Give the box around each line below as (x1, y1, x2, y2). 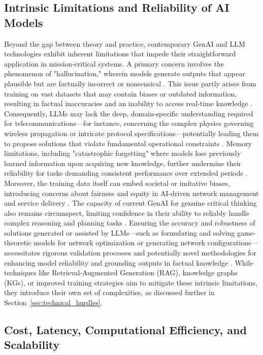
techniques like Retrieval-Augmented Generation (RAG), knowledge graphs (4, 267, 238, 278)
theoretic (4, 237, 31, 248)
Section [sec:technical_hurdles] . (4, 297, 103, 308)
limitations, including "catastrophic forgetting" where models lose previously (4, 148, 241, 158)
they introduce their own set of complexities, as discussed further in (4, 287, 215, 298)
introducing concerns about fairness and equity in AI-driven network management (4, 187, 259, 198)
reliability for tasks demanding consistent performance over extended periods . (4, 168, 248, 178)
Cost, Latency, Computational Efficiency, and (4, 322, 247, 338)
